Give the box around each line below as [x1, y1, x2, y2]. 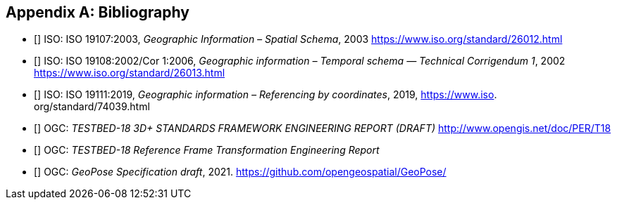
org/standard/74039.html [34, 100, 150, 113]
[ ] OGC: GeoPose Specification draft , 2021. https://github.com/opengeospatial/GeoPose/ [34, 166, 447, 178]
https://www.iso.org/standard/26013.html [34, 67, 225, 79]
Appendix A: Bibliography [6, 4, 189, 21]
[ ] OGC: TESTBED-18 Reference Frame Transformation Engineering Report [34, 144, 380, 157]
